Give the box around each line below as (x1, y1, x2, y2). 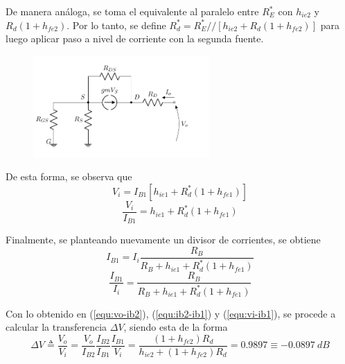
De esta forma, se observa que (6, 169, 132, 184)
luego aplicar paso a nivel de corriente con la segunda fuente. (6, 31, 264, 46)
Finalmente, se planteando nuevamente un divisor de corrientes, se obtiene (6, 232, 321, 247)
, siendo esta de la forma (123, 320, 228, 334)
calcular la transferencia (6, 320, 107, 334)
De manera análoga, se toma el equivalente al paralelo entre (6, 4, 259, 18)
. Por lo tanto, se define (67, 17, 166, 32)
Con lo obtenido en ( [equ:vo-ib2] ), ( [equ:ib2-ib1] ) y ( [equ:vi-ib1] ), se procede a (6, 306, 336, 320)
